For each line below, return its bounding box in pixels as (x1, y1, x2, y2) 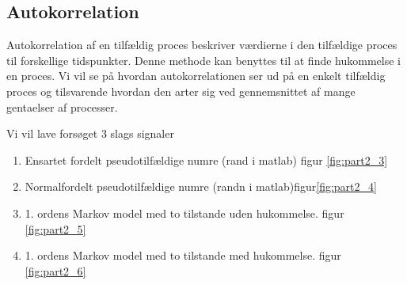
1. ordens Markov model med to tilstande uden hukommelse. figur (25, 204, 344, 221)
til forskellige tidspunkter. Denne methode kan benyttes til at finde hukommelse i (6, 51, 401, 68)
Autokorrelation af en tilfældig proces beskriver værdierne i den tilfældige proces (6, 36, 397, 53)
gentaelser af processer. (6, 98, 118, 115)
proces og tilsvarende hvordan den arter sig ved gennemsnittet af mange (6, 82, 356, 99)
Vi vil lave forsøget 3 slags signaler (6, 125, 174, 142)
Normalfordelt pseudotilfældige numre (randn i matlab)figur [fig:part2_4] (25, 178, 377, 195)
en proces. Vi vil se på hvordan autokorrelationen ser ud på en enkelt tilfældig (6, 67, 386, 84)
